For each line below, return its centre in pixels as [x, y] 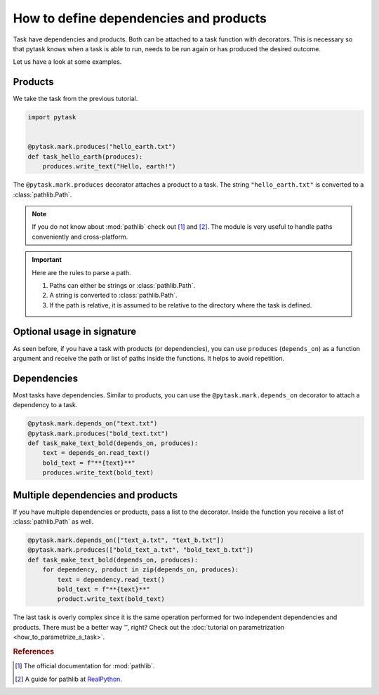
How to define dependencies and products [140, 18]
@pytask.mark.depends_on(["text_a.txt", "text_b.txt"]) [126, 540]
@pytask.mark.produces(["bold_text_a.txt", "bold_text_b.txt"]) [141, 550]
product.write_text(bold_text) [111, 599]
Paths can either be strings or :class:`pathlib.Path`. [122, 285]
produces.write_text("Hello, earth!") [109, 166]
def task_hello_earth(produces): [85, 157]
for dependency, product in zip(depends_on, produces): [141, 570]
